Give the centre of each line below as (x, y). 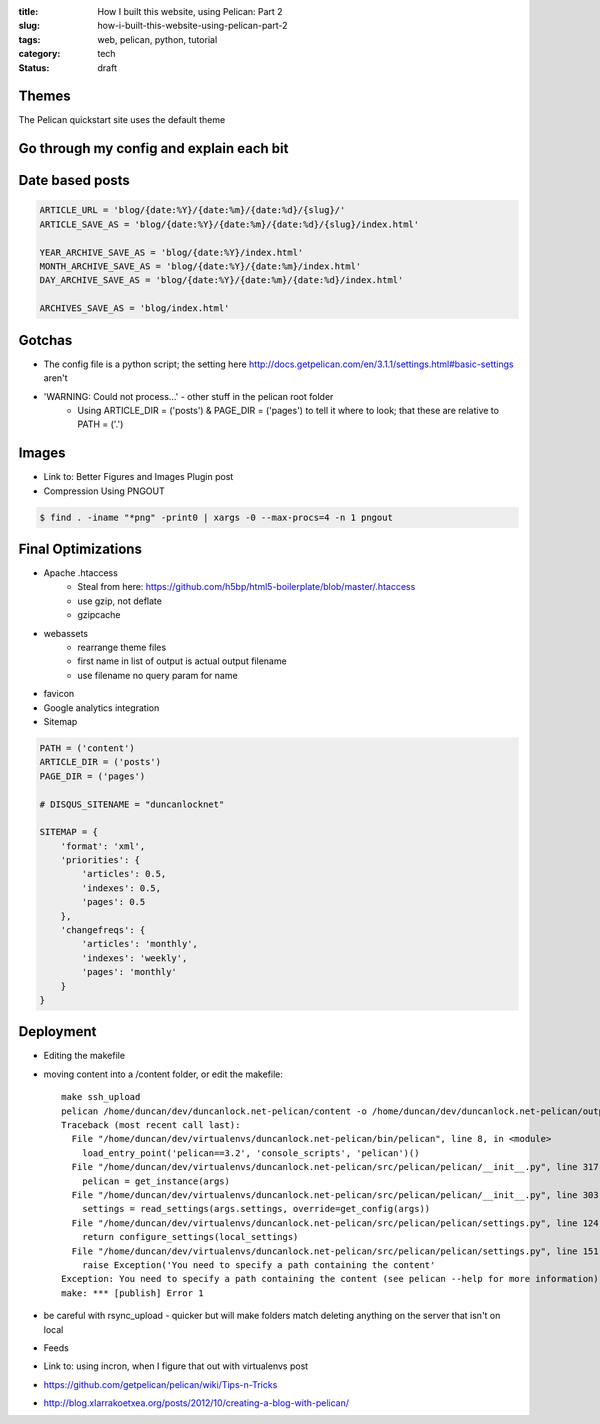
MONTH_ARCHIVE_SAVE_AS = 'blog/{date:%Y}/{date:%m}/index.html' (200, 266)
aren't (56, 378)
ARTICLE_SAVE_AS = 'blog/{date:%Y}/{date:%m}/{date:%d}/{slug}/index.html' (229, 224)
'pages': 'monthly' (129, 972)
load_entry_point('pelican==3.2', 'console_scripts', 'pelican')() (250, 1153)
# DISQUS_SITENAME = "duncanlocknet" (132, 804)
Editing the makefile (84, 1056)
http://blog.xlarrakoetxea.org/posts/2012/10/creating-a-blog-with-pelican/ (196, 1403)
